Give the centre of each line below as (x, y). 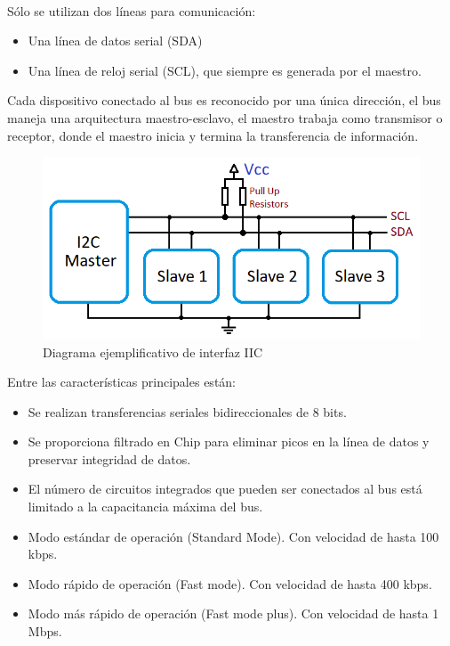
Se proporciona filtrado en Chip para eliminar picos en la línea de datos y (229, 442)
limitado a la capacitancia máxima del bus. (145, 507)
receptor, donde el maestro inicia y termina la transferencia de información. (213, 135)
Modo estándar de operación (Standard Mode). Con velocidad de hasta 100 (233, 536)
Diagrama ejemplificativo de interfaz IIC (153, 352)
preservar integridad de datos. (109, 458)
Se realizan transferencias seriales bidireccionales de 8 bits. (187, 411)
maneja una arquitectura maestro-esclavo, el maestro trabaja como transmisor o (225, 117)
